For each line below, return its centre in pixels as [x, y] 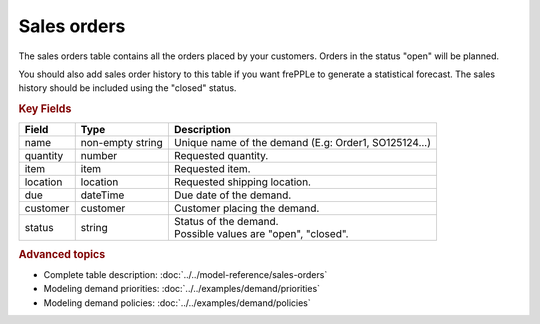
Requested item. [212, 169]
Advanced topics [62, 254]
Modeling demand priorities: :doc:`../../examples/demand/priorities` [181, 289]
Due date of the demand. [232, 195]
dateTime [102, 195]
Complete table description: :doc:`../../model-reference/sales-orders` [185, 275]
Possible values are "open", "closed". [261, 234]
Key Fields [45, 109]
